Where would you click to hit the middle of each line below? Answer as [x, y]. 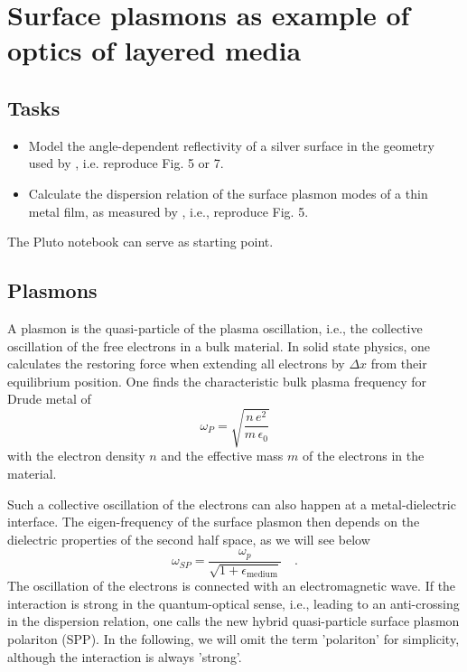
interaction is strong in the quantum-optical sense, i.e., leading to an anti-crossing [233, 603]
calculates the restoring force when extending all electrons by [176, 364]
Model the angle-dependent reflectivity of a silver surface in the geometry [231, 145]
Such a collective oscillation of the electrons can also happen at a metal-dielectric [232, 504]
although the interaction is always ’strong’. [125, 656]
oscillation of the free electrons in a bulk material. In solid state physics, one [219, 345]
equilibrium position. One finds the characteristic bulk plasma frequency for [217, 381]
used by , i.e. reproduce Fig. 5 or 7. [126, 163]
